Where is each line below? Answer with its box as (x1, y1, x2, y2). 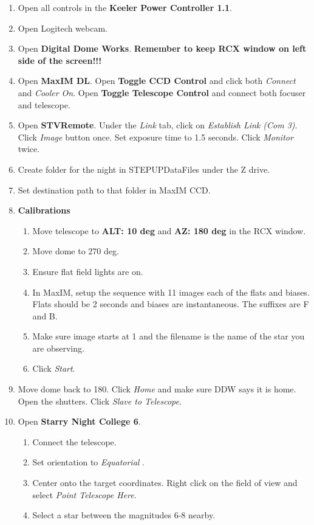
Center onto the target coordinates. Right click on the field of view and (32, 476, 298, 489)
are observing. (32, 341, 84, 354)
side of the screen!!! (18, 54, 102, 66)
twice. (18, 142, 40, 155)
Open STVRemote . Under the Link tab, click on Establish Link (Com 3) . (18, 119, 298, 131)
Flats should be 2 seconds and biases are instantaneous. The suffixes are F (32, 297, 309, 310)
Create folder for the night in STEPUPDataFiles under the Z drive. (18, 162, 270, 175)
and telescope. (18, 98, 70, 111)
